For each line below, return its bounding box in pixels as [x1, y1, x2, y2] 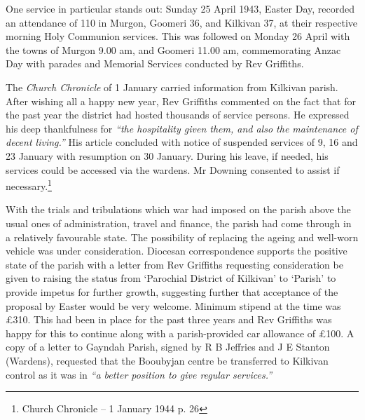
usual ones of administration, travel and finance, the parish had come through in [6, 215, 352, 230]
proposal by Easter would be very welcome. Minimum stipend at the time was [6, 298, 341, 313]
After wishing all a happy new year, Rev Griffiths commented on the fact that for [6, 93, 356, 108]
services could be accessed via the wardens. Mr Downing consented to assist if [6, 162, 340, 177]
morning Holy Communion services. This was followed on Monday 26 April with [6, 29, 350, 43]
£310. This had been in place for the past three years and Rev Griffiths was [6, 312, 332, 327]
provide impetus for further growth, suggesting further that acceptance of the [6, 284, 338, 299]
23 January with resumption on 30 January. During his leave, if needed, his [6, 148, 329, 163]
